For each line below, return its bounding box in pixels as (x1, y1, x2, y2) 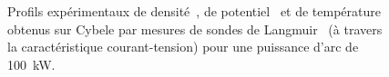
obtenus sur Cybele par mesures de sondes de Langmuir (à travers (7, 19, 383, 38)
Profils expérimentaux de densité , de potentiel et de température (7, 2, 382, 20)
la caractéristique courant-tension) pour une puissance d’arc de (7, 37, 359, 56)
